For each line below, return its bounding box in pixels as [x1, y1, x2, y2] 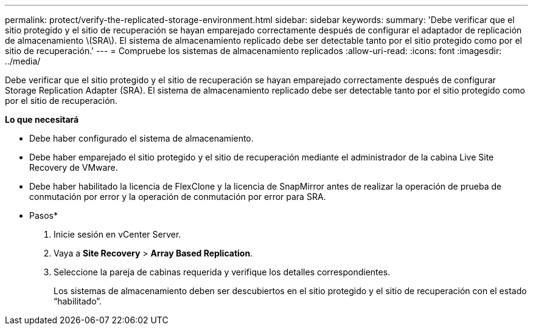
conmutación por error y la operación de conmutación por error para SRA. [29, 191, 326, 202]
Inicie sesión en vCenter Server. [54, 229, 181, 239]
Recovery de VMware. [29, 162, 118, 173]
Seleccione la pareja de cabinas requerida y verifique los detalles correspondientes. [54, 267, 391, 277]
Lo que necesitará [5, 114, 79, 125]
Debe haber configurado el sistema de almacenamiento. [29, 133, 254, 143]
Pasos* [29, 210, 58, 221]
